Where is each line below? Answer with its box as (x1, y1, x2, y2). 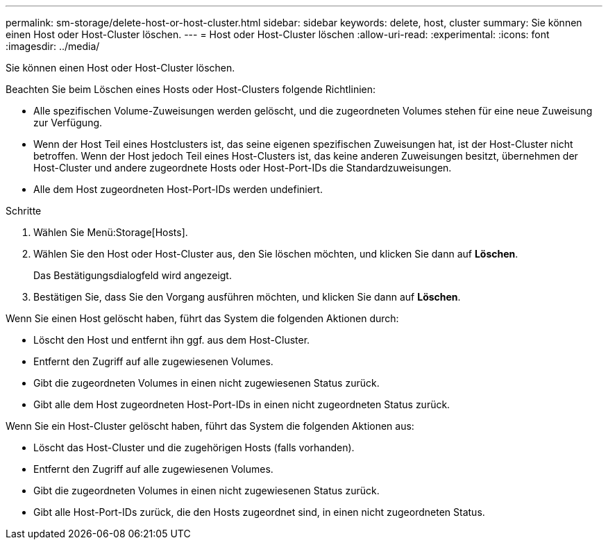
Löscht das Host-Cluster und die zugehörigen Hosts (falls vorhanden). (33, 442, 355, 453)
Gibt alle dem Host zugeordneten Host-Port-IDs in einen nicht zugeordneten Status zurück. (33, 399, 450, 410)
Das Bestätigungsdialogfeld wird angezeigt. (33, 269, 232, 281)
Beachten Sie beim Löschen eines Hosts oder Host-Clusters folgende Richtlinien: (6, 83, 376, 95)
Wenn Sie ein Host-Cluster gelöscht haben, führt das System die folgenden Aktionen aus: (6, 420, 414, 432)
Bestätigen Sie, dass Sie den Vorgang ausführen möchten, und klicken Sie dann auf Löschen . (33, 291, 461, 303)
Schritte (6, 205, 42, 217)
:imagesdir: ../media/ (6, 40, 100, 52)
